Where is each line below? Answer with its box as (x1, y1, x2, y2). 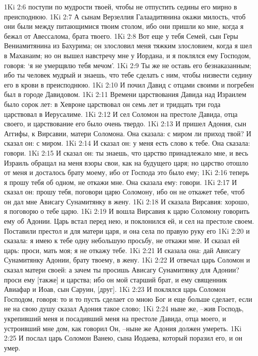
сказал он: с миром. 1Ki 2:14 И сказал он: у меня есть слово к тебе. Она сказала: (4, 138, 250, 148)
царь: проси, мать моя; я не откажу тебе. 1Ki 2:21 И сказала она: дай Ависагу (4, 245, 241, 255)
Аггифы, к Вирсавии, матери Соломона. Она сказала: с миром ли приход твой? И (4, 128, 252, 138)
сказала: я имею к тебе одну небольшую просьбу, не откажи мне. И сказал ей (4, 235, 240, 246)
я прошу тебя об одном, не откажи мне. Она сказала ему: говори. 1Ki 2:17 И (4, 177, 237, 187)
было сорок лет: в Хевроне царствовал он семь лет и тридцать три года (4, 98, 221, 109)
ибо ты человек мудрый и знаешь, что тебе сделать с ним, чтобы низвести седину (4, 70, 253, 80)
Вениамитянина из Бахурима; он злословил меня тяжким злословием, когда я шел (4, 40, 252, 51)
